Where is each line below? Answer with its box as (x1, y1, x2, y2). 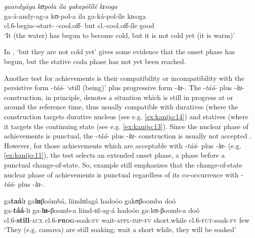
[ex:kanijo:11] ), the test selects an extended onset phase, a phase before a (4, 150, 225, 160)
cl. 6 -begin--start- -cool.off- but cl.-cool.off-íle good (4, 20, 154, 31)
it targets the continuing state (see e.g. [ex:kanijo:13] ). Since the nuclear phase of (4, 121, 249, 131)
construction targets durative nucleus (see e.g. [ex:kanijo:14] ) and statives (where (4, 111, 249, 121)
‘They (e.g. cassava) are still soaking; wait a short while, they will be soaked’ (4, 224, 236, 235)
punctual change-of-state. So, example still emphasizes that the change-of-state (4, 159, 242, 170)
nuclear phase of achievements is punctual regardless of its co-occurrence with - (4, 169, 244, 179)
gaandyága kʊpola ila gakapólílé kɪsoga (4, 1, 117, 11)
